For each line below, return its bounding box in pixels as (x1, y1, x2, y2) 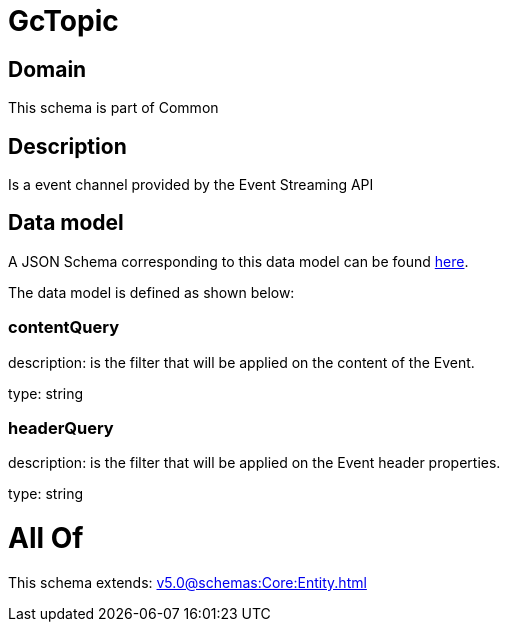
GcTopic (8, 4, 119, 38)
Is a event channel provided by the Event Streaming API (8, 176, 374, 194)
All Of (8, 521, 84, 556)
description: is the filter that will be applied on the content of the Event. (8, 353, 475, 371)
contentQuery (8, 317, 120, 338)
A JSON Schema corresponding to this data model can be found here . (8, 252, 469, 270)
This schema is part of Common (8, 99, 219, 117)
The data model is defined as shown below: (8, 283, 295, 301)
